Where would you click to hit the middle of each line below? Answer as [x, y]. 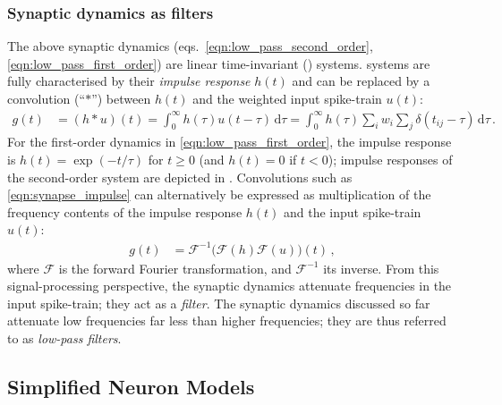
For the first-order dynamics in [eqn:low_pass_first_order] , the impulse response [230, 142]
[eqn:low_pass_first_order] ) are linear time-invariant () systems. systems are [219, 63]
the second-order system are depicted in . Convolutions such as [180, 177]
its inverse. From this [381, 268]
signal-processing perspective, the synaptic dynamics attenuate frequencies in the [230, 286]
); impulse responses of [390, 160]
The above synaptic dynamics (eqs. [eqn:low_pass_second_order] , [190, 46]
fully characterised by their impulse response [129, 81]
